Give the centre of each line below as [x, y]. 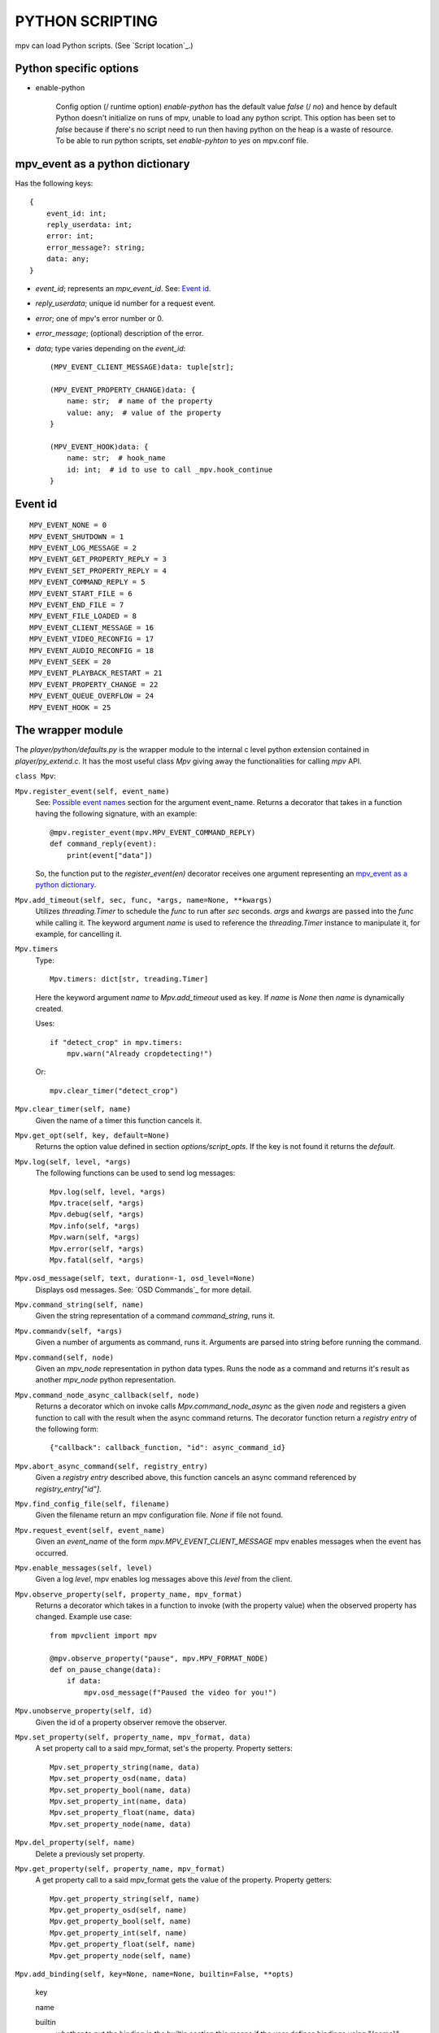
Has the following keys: [54, 183]
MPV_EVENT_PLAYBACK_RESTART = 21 [96, 673]
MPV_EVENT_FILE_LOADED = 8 [83, 616]
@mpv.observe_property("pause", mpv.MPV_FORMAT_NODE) [159, 1658]
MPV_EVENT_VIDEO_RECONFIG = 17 [92, 639]
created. [50, 1008]
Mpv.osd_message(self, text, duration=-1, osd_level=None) [135, 1278]
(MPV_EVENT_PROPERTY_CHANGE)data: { [123, 390]
